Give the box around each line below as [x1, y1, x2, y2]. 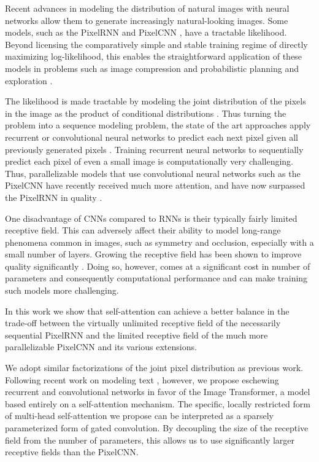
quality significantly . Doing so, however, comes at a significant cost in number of [5, 259, 310, 272]
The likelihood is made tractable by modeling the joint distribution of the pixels [5, 95, 306, 108]
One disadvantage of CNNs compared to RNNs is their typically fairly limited [5, 211, 298, 224]
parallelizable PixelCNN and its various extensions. [5, 340, 197, 353]
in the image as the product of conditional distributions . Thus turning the [5, 106, 286, 119]
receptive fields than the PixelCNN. [5, 445, 139, 458]
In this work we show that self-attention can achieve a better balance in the [5, 304, 290, 317]
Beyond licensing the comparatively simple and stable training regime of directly [5, 37, 308, 50]
